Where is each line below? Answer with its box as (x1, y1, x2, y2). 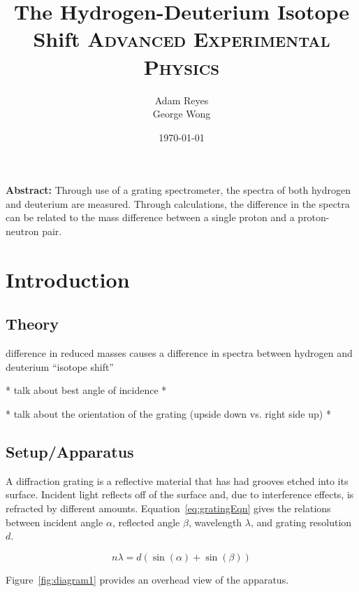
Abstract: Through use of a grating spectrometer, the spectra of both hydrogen (6, 183, 351, 197)
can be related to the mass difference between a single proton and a (6, 210, 295, 225)
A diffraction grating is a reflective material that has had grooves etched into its (6, 473, 349, 488)
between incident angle (6, 514, 103, 529)
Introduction (6, 265, 130, 293)
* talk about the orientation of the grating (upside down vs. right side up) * (6, 407, 331, 421)
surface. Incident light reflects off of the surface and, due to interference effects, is (6, 487, 354, 502)
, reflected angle (112, 514, 180, 529)
